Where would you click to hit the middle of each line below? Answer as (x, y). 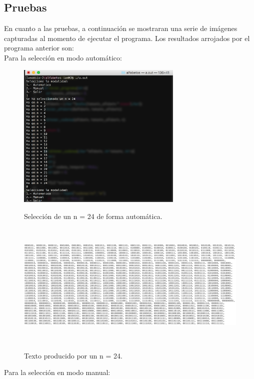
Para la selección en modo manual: (57, 372)
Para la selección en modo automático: (63, 57)
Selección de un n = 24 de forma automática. (93, 216)
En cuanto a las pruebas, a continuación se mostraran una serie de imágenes (121, 28)
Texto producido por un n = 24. (73, 355)
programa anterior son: (39, 48)
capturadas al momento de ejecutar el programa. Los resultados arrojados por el (127, 38)
